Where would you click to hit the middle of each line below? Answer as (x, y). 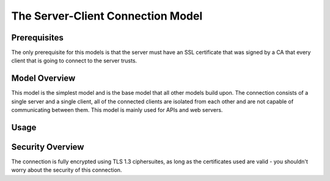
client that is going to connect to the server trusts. (74, 61)
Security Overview (48, 147)
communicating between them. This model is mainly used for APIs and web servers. (117, 110)
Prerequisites (37, 38)
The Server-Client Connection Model (107, 16)
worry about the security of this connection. (67, 170)
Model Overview (43, 79)
